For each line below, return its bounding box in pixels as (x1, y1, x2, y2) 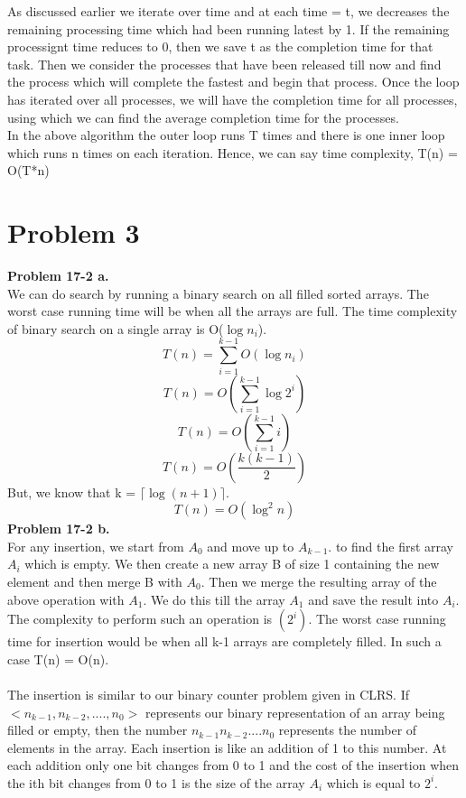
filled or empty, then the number (7, 720, 188, 739)
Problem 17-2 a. (7, 266, 109, 285)
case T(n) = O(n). (7, 649, 109, 668)
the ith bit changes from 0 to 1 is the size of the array (7, 773, 305, 792)
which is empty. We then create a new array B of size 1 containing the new (24, 554, 440, 573)
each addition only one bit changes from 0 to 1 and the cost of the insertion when (7, 756, 460, 775)
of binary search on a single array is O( (7, 319, 224, 338)
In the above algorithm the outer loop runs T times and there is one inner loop (7, 125, 445, 144)
